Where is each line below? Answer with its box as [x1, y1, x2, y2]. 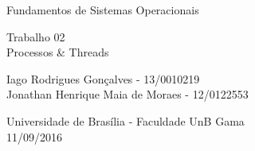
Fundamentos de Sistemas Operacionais [6, 2, 199, 17]
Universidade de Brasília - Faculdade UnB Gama [6, 112, 245, 129]
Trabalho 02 [6, 28, 65, 45]
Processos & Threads [6, 44, 109, 60]
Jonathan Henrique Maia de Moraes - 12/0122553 [6, 86, 249, 103]
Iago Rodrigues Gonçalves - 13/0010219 [6, 70, 200, 87]
